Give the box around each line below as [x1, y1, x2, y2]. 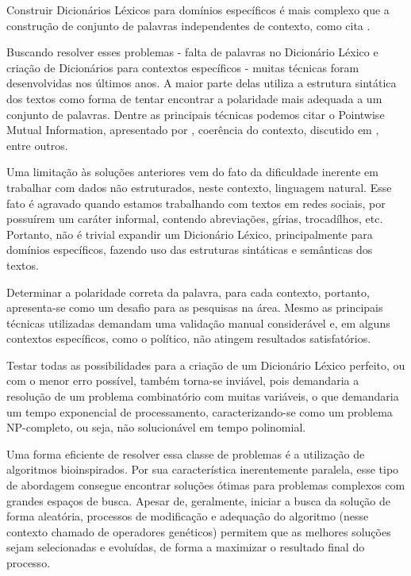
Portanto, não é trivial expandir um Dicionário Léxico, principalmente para [6, 225, 373, 242]
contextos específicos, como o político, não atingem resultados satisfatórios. [6, 330, 371, 347]
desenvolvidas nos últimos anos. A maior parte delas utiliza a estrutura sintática [6, 75, 397, 91]
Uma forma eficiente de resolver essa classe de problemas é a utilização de [6, 445, 365, 462]
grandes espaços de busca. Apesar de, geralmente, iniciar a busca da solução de [6, 492, 391, 509]
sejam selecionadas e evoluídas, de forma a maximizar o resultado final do [6, 539, 365, 555]
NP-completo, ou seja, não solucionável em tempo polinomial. [6, 419, 306, 436]
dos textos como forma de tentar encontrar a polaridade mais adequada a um [6, 90, 382, 106]
